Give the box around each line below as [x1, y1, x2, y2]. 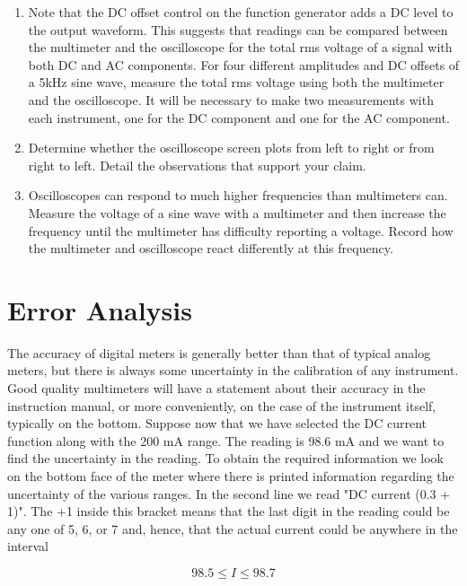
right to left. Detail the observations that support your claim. [28, 155, 366, 174]
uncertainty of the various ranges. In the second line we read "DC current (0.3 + [7, 484, 451, 503]
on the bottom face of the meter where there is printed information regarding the [7, 467, 454, 485]
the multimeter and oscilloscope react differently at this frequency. [28, 239, 393, 258]
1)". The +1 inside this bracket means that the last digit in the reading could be [7, 502, 450, 520]
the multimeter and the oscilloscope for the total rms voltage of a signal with [28, 38, 453, 57]
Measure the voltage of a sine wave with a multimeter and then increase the [28, 203, 446, 222]
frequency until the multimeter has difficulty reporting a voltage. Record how [28, 221, 454, 240]
